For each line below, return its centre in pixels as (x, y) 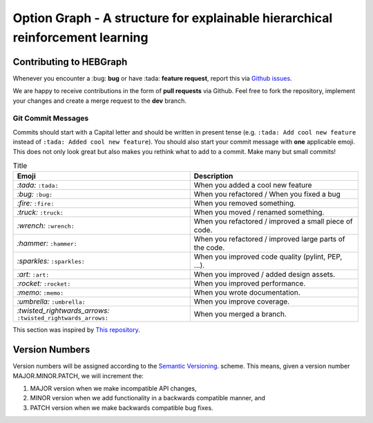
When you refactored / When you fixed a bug (267, 195)
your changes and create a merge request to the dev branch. (99, 101)
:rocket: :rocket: (44, 284)
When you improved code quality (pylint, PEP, (268, 257)
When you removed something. (245, 204)
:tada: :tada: (38, 185)
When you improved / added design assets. (265, 275)
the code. (209, 248)
